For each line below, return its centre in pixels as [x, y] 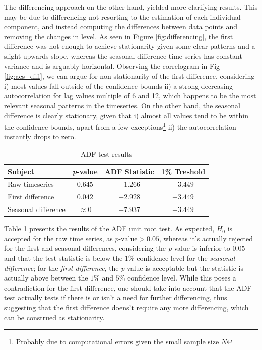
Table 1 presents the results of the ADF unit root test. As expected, [109, 228]
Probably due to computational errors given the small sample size [117, 342]
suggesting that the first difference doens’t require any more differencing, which [126, 307]
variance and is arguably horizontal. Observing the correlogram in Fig [112, 66]
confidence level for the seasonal [186, 258]
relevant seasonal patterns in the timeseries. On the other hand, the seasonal [122, 105]
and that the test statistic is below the [63, 258]
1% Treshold [183, 171]
